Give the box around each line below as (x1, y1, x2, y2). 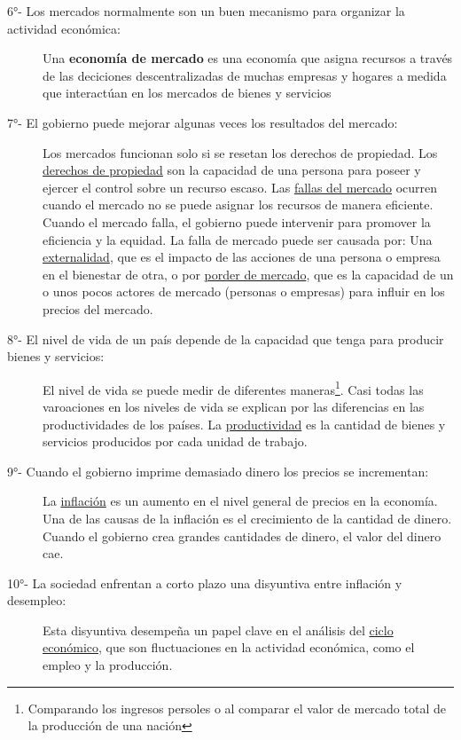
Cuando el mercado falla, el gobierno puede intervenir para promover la (43, 212, 431, 231)
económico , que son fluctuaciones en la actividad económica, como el (43, 638, 415, 657)
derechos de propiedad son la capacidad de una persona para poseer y (43, 161, 421, 179)
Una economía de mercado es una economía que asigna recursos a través (43, 49, 453, 67)
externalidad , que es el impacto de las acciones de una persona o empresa (43, 248, 441, 266)
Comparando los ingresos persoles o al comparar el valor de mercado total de (27, 698, 446, 717)
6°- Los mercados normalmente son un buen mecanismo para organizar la (7, 2, 405, 20)
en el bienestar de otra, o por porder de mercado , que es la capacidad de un (43, 264, 454, 283)
